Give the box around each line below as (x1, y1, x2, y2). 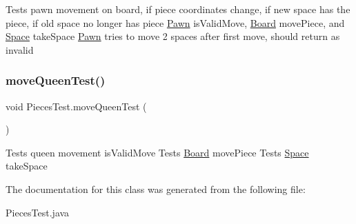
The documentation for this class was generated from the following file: (6, 181, 306, 196)
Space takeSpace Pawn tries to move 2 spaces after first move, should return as (6, 29, 340, 43)
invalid (6, 42, 34, 57)
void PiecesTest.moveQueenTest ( (6, 99, 147, 113)
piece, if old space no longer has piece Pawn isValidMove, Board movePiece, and (6, 15, 345, 30)
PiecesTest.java (6, 205, 70, 219)
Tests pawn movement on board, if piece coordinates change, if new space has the (6, 2, 350, 16)
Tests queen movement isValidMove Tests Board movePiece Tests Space (6, 145, 309, 159)
